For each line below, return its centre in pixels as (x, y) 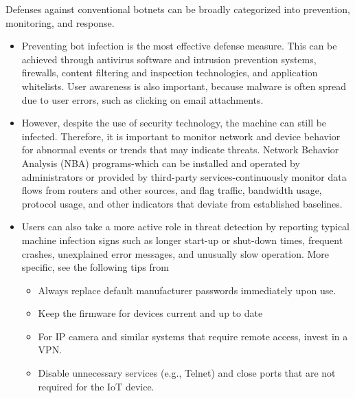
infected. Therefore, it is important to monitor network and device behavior (181, 136)
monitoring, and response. (60, 22)
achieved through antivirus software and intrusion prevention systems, (169, 59)
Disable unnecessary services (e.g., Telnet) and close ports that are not (187, 373)
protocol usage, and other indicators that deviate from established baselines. (182, 203)
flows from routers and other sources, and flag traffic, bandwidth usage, (172, 190)
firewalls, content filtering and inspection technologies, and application (170, 73)
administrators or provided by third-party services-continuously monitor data (184, 176)
